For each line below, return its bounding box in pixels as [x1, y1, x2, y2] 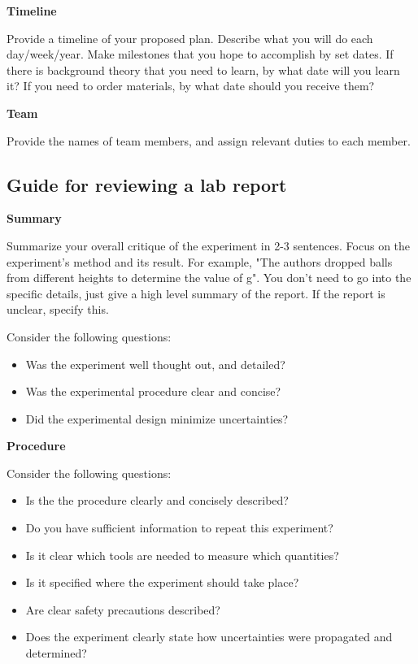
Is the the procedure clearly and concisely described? [25, 492, 289, 509]
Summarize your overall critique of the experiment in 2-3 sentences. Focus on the [7, 237, 411, 254]
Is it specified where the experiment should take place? [25, 574, 299, 591]
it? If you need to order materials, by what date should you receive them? [7, 77, 375, 94]
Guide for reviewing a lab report [7, 171, 287, 197]
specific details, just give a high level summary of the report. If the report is [7, 284, 385, 302]
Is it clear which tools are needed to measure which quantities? [25, 546, 339, 563]
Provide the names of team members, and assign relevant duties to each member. [7, 132, 411, 149]
